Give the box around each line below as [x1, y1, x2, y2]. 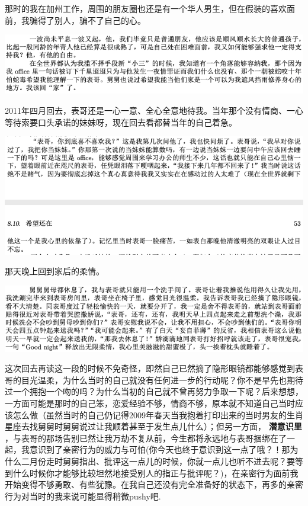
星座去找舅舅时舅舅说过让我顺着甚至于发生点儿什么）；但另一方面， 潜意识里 [5, 420, 302, 433]
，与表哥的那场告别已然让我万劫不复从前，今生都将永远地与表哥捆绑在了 [5, 431, 287, 444]
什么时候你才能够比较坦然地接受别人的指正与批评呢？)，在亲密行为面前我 [12, 466, 299, 479]
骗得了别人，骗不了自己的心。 [29, 14, 146, 26]
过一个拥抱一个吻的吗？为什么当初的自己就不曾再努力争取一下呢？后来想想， [5, 385, 303, 398]
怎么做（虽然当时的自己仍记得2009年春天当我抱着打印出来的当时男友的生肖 [12, 408, 303, 421]
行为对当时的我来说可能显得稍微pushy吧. [5, 489, 161, 502]
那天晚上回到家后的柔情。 [5, 265, 104, 277]
